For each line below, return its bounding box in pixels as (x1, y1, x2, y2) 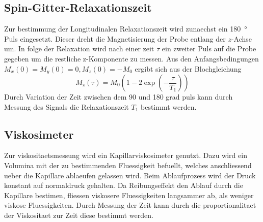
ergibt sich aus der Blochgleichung (135, 63, 242, 74)
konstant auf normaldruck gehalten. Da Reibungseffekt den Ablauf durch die (4, 180, 243, 191)
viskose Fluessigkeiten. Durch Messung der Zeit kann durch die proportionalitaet (4, 200, 256, 210)
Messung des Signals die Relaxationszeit (4, 101, 129, 112)
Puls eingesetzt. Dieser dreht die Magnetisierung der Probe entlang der (4, 33, 226, 44)
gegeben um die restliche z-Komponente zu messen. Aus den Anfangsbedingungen (4, 53, 259, 64)
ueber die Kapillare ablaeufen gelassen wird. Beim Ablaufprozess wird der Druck (4, 170, 256, 180)
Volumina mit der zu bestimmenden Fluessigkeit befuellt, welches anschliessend (4, 160, 252, 171)
